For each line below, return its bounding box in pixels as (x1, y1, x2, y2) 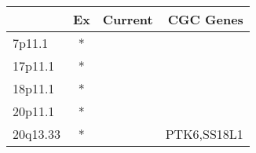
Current (102, 10, 153, 28)
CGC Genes (167, 10, 243, 28)
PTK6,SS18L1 (165, 125, 243, 143)
